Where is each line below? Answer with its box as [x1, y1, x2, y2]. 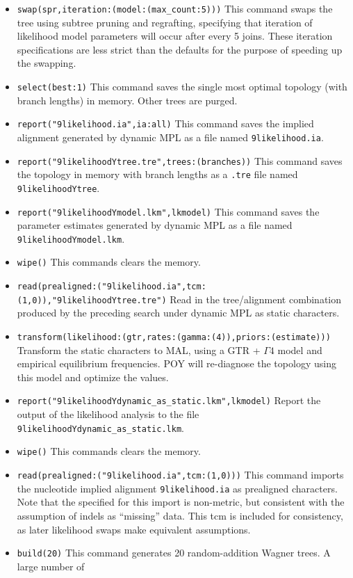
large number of [17, 559, 85, 573]
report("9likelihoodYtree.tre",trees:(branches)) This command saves [17, 153, 343, 168]
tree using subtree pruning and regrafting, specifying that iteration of [17, 15, 313, 29]
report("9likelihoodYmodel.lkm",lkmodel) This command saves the [17, 204, 320, 218]
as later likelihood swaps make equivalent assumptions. [17, 522, 251, 536]
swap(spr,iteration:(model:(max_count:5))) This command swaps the [17, 1, 333, 15]
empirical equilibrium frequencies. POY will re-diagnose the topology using [17, 356, 336, 371]
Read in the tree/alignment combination [170, 291, 342, 306]
